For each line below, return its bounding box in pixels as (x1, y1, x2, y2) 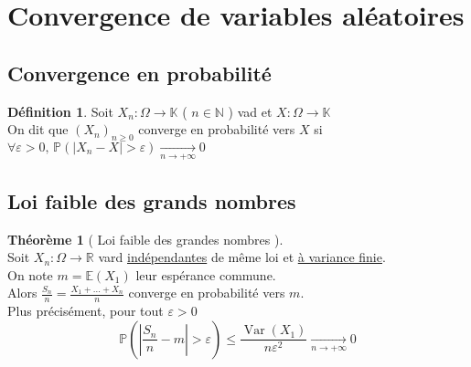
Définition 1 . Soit (7, 101, 113, 121)
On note (7, 265, 53, 284)
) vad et (228, 101, 273, 121)
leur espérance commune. (135, 265, 276, 284)
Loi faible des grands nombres (7, 186, 296, 215)
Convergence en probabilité (7, 58, 272, 87)
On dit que (7, 120, 69, 139)
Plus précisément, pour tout (7, 301, 164, 320)
